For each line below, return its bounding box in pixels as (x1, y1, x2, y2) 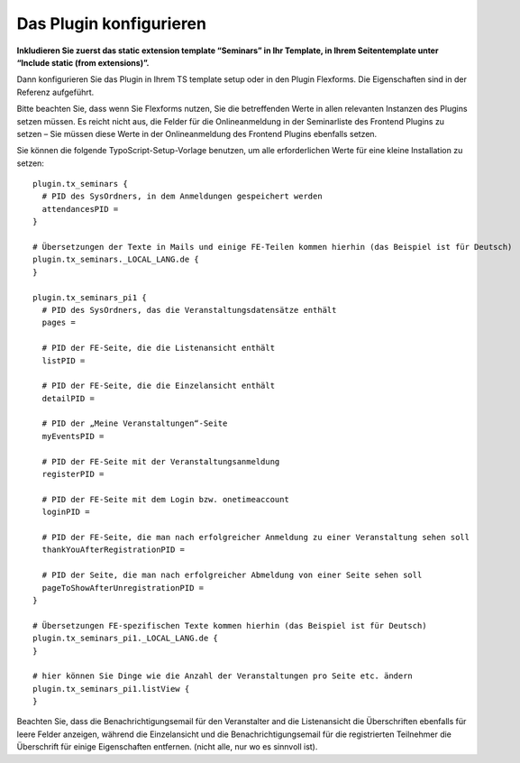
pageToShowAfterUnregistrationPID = (41, 583, 205, 593)
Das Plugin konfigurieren (16, 14, 207, 33)
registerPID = (41, 469, 105, 480)
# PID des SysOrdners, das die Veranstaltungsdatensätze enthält (41, 305, 337, 315)
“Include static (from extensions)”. (16, 57, 150, 68)
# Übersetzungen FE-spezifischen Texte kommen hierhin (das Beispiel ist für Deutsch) (32, 621, 427, 630)
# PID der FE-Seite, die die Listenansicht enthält (41, 343, 275, 354)
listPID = (41, 355, 86, 365)
